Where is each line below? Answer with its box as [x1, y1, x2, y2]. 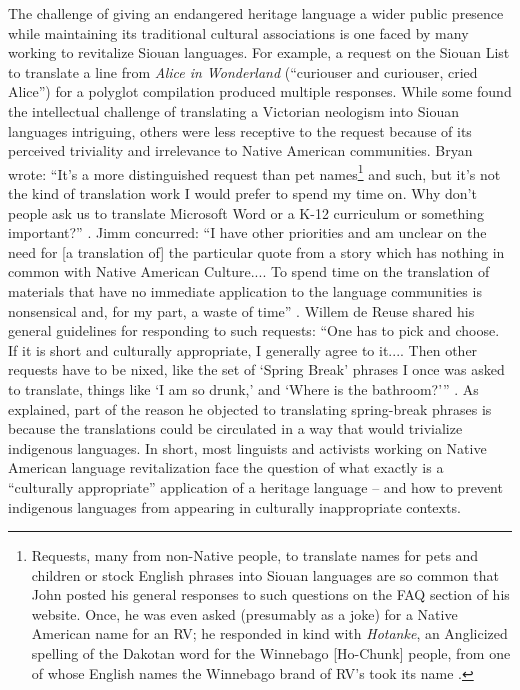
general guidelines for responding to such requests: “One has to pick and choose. [8, 320, 500, 341]
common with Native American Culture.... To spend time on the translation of [8, 261, 490, 282]
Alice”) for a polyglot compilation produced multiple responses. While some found [8, 81, 512, 102]
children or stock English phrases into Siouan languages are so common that [31, 564, 499, 585]
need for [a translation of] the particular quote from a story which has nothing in [8, 241, 505, 262]
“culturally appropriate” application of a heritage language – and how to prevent [8, 476, 503, 497]
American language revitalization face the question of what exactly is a [8, 457, 444, 478]
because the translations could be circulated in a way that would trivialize [8, 418, 463, 439]
